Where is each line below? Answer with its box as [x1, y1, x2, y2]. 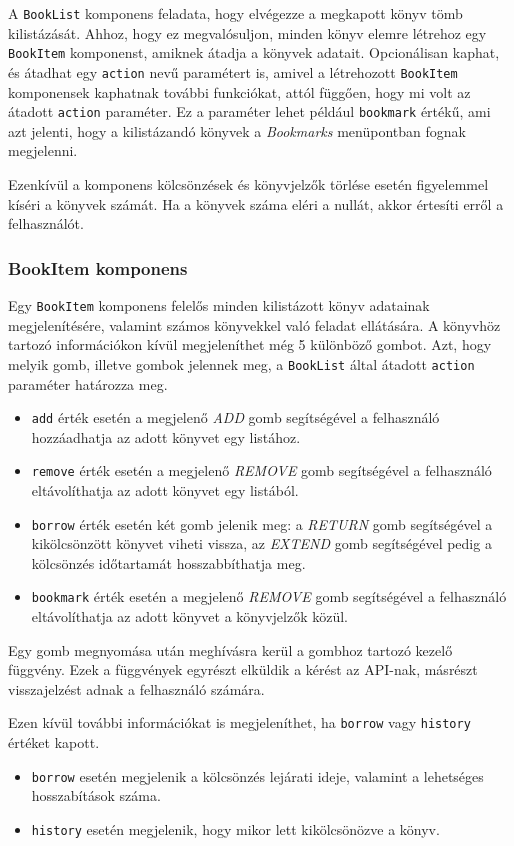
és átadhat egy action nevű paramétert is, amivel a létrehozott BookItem [8, 61, 458, 82]
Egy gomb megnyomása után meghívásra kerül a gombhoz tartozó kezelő [8, 639, 453, 660]
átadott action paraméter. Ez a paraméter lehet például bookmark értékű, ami [8, 101, 491, 122]
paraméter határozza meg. [8, 373, 168, 394]
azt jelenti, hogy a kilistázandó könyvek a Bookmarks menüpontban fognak [8, 120, 466, 141]
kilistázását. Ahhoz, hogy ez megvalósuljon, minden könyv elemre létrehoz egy [8, 22, 487, 43]
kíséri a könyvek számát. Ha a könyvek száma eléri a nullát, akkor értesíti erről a [8, 193, 504, 214]
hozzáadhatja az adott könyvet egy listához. [31, 426, 301, 447]
